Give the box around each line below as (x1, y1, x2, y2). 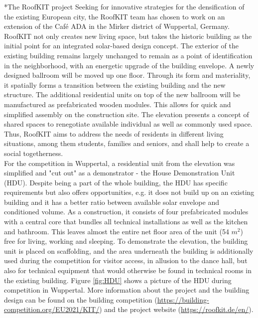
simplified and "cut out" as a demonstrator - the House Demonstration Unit (4, 167, 235, 178)
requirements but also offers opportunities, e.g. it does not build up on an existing (4, 187, 255, 197)
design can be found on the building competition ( (4, 294, 157, 305)
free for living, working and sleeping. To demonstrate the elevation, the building (4, 236, 248, 246)
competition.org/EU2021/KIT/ (4, 304, 100, 315)
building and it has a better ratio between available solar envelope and (4, 196, 219, 207)
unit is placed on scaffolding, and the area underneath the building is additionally (4, 245, 254, 256)
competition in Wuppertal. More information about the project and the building (4, 285, 250, 295)
